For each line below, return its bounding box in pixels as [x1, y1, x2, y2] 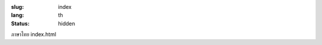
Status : [11, 20, 30, 27]
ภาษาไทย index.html [11, 31, 57, 38]
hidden [58, 20, 76, 27]
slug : [11, 4, 24, 10]
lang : [11, 12, 24, 19]
